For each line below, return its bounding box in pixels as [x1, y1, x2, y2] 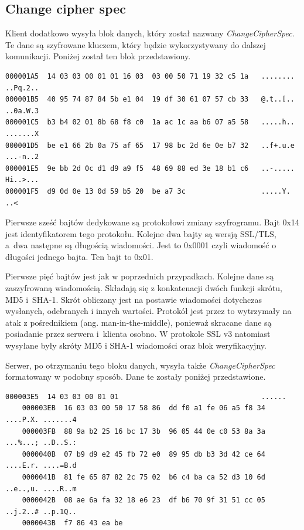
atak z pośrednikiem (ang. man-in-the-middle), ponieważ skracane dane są [5, 316, 272, 328]
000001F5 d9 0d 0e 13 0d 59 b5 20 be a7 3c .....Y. [5, 187, 291, 195]
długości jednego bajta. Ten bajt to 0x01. [5, 250, 153, 262]
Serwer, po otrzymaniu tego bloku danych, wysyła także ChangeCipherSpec [5, 359, 275, 371]
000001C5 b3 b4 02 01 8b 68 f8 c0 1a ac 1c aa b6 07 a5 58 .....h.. [5, 118, 295, 127]
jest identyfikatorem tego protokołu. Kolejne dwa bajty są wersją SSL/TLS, [5, 227, 276, 239]
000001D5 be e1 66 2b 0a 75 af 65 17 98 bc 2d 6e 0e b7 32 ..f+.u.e [5, 141, 295, 150]
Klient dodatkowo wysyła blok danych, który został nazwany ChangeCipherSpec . [5, 27, 295, 39]
